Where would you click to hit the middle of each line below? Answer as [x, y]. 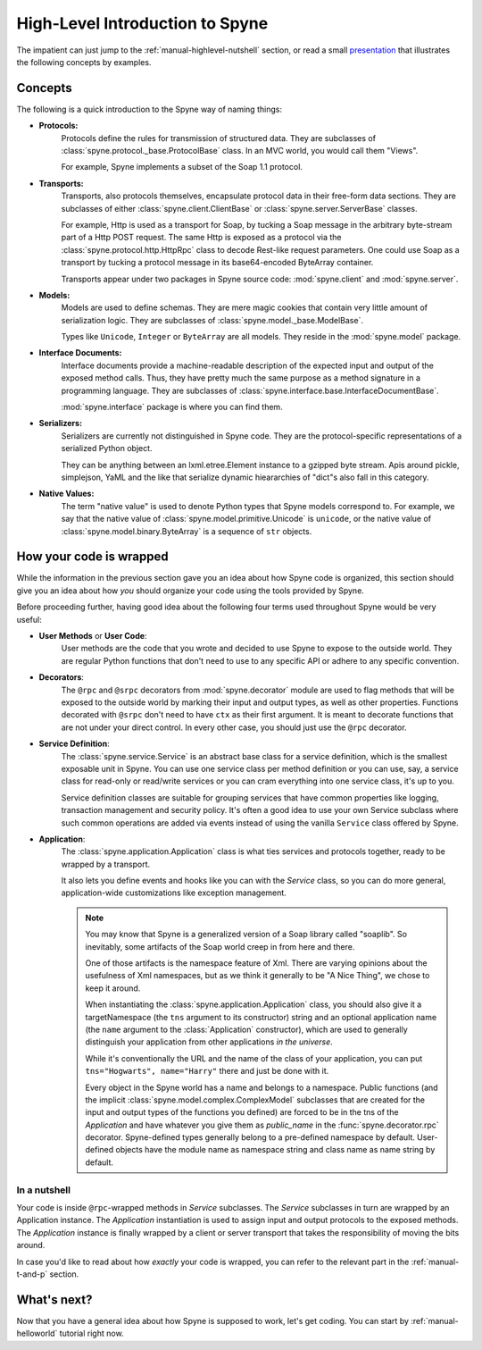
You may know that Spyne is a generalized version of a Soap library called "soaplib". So [246, 935]
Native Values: [66, 494]
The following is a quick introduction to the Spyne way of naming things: [150, 109]
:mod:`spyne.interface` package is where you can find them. [172, 407]
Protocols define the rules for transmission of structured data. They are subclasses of [219, 138]
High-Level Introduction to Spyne [142, 23]
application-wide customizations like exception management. [174, 893]
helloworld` [37, 1333]
